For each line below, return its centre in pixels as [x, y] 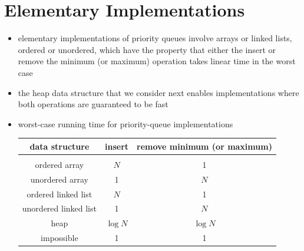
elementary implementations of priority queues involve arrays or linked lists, [155, 38]
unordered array [59, 179]
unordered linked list [59, 208]
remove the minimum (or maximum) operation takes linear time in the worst [157, 61]
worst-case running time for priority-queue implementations [125, 123]
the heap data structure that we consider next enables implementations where [158, 92]
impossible [60, 238]
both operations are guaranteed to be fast [93, 104]
